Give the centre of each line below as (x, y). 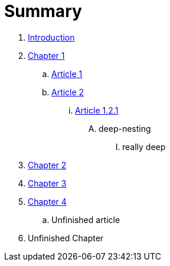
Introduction (51, 37)
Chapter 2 (47, 165)
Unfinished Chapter (66, 238)
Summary (43, 11)
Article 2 (68, 92)
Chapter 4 (47, 201)
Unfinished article (86, 220)
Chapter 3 (47, 183)
